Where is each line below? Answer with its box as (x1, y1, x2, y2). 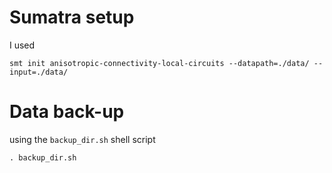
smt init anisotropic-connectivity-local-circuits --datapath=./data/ (9, 58, 310, 68)
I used (9, 39, 36, 51)
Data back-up (9, 101, 125, 123)
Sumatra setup (9, 6, 135, 29)
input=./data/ (9, 67, 69, 77)
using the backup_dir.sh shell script (9, 133, 156, 145)
